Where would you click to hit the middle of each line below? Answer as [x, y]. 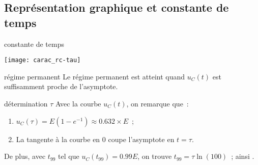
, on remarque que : [157, 104]
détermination [26, 104]
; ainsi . [243, 156]
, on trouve [155, 156]
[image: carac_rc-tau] [42, 60]
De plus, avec [25, 156]
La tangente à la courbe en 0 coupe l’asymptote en [95, 139]
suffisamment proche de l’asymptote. [61, 86]
